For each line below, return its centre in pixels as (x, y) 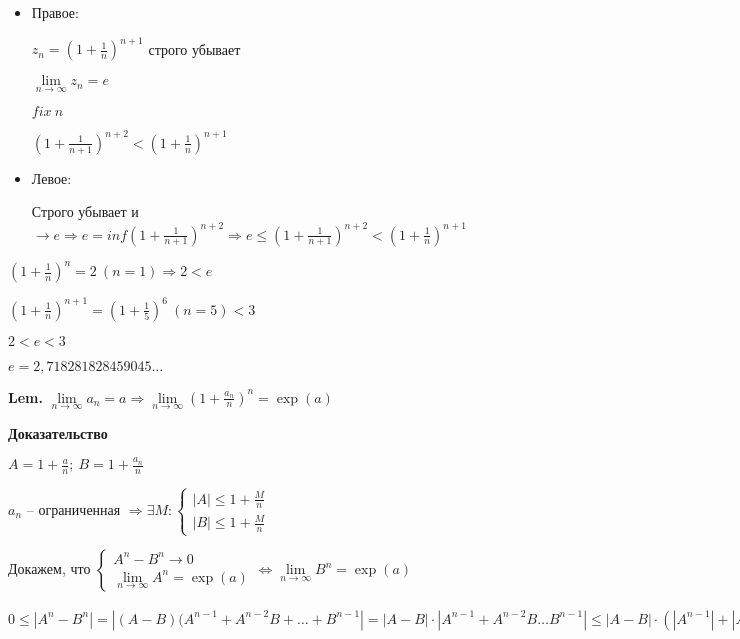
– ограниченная (73, 508)
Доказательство (58, 432)
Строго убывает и (85, 211)
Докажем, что (49, 568)
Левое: (51, 177)
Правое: (55, 12)
